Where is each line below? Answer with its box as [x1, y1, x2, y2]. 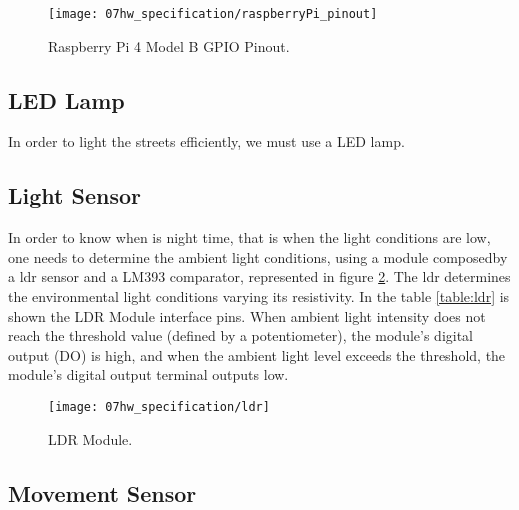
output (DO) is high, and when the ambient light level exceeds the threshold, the [8, 344, 506, 365]
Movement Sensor [8, 477, 197, 508]
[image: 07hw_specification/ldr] [48, 400, 270, 414]
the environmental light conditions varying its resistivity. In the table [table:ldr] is [8, 286, 510, 307]
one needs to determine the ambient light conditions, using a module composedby [8, 246, 508, 267]
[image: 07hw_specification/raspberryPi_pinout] [48, 7, 378, 21]
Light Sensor [8, 180, 141, 211]
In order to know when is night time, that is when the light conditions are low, [8, 227, 491, 248]
